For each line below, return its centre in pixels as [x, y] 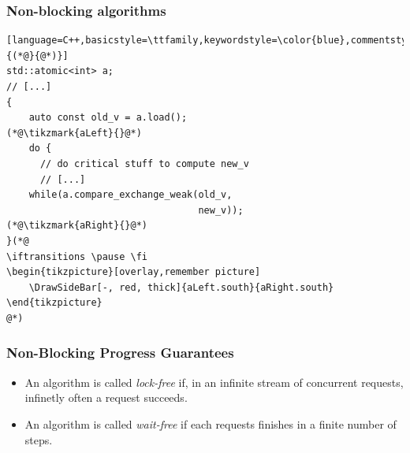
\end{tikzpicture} [54, 303]
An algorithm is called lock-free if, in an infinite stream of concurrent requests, [214, 382]
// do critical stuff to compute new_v [144, 163]
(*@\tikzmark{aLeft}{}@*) [74, 133]
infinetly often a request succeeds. [106, 397]
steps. [39, 439]
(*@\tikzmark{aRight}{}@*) [77, 226]
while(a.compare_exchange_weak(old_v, [130, 195]
